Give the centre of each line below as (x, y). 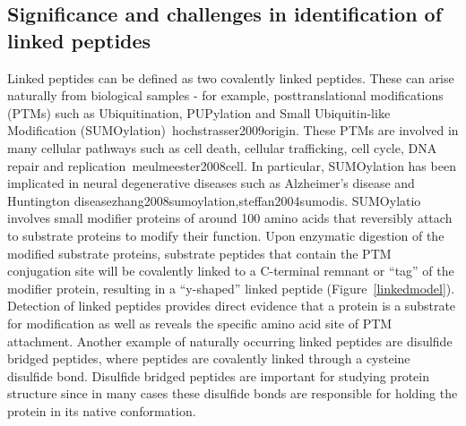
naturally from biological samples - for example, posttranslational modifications (225, 95)
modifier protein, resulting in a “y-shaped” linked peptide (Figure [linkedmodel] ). (231, 288)
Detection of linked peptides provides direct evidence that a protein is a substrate (232, 306)
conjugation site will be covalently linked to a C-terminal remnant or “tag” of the (231, 271)
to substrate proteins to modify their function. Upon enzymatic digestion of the (226, 235)
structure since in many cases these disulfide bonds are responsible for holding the (233, 393)
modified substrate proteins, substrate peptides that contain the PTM (199, 253)
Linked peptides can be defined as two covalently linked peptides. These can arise (231, 77)
